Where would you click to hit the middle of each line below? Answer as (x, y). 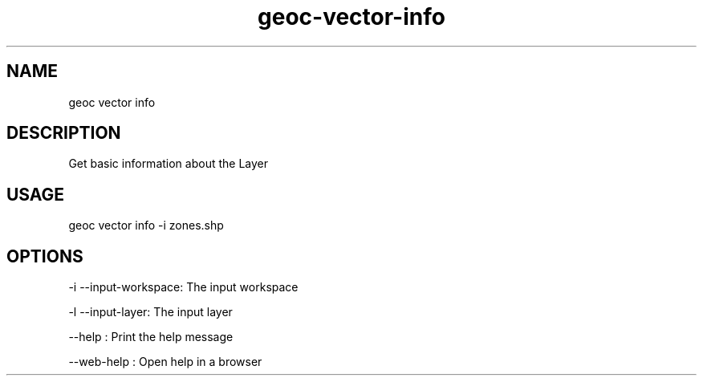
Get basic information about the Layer (168, 164)
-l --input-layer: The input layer (150, 312)
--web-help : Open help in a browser (165, 362)
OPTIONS (45, 256)
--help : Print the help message (151, 337)
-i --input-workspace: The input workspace (183, 287)
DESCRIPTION (64, 133)
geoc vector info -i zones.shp (146, 226)
